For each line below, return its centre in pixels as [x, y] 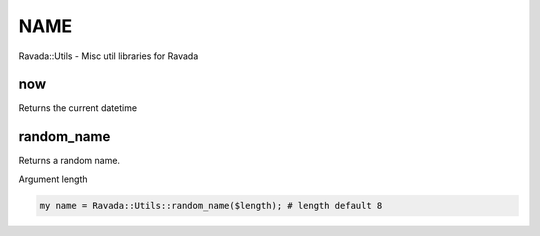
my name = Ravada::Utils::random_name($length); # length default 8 [211, 205]
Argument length [53, 179]
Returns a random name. [69, 161]
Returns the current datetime [78, 108]
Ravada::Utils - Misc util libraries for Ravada [108, 56]
